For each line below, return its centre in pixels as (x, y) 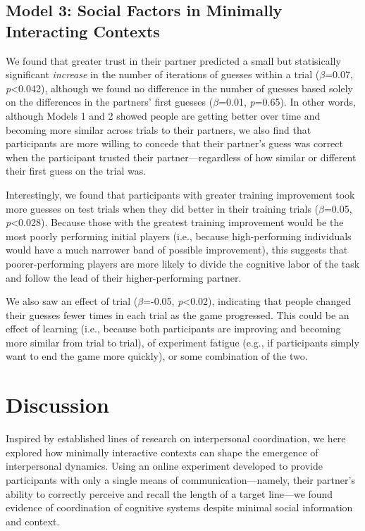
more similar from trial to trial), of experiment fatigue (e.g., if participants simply (182, 342)
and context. (33, 521)
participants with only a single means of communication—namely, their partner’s (180, 479)
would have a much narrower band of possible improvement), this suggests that (177, 250)
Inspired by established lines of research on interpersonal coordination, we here (176, 438)
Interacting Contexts (83, 31)
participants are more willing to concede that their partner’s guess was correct (174, 143)
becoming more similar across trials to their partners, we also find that (159, 129)
